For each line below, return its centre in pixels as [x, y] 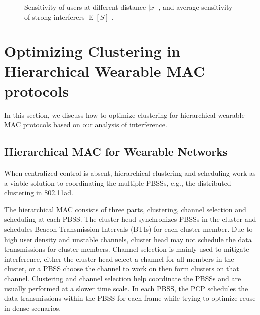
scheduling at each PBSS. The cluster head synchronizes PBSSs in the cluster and [130, 219]
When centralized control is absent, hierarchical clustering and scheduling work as [130, 173]
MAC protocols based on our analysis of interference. [86, 125]
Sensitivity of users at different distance [85, 7]
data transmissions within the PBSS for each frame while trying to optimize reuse [130, 298]
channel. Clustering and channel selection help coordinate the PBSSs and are [123, 279]
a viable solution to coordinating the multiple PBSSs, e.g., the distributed [118, 182]
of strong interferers [54, 16]
